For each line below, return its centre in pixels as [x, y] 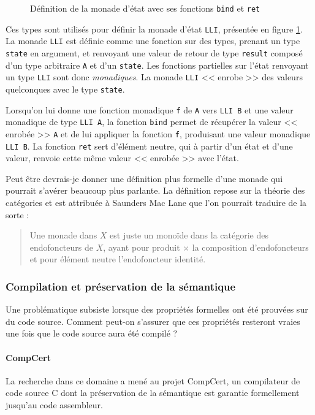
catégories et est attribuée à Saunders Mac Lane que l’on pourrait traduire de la [156, 202]
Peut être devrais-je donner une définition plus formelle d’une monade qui [144, 178]
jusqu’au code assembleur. [54, 404]
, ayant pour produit [142, 247]
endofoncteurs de [61, 247]
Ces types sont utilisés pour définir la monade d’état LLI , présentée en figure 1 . [154, 29]
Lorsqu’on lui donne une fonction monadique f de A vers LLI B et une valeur [150, 109]
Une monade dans [63, 235]
